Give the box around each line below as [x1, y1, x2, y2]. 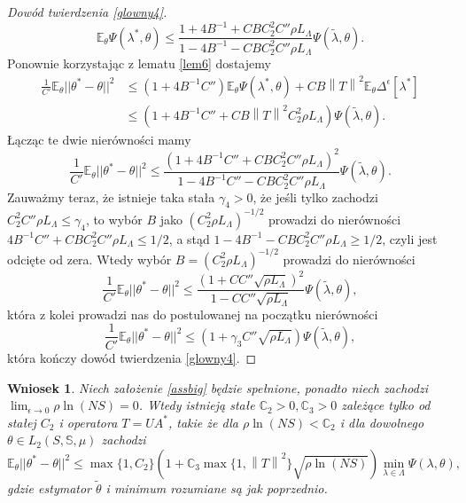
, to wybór [85, 209, 143, 228]
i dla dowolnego [339, 413, 424, 431]
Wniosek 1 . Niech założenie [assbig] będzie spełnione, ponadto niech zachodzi [7, 378, 428, 397]
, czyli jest [382, 229, 438, 248]
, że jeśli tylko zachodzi [252, 187, 378, 206]
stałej [7, 413, 36, 431]
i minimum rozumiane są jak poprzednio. [105, 479, 328, 498]
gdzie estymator [7, 479, 92, 498]
